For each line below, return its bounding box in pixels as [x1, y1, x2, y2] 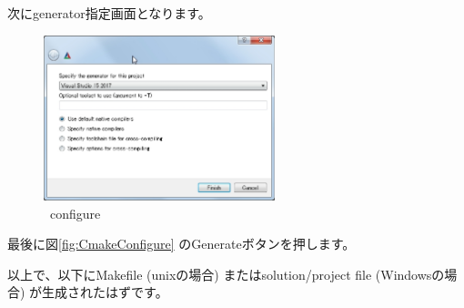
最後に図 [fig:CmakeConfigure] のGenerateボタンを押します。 [7, 234, 356, 253]
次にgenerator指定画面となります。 [7, 4, 211, 22]
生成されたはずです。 [42, 282, 168, 302]
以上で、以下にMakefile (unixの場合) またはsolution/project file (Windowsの [7, 264, 445, 283]
